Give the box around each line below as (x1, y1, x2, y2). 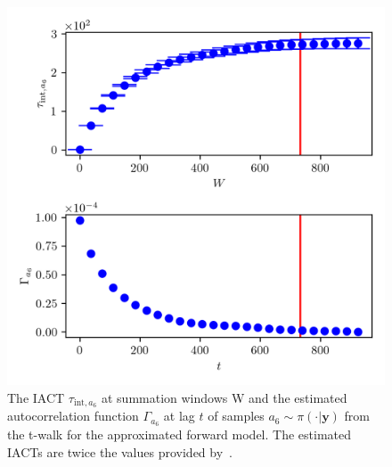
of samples (208, 406, 265, 425)
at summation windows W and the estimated (101, 388, 347, 406)
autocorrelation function (7, 406, 139, 425)
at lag (163, 406, 195, 425)
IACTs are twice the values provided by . (7, 442, 233, 461)
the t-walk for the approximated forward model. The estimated (7, 425, 352, 444)
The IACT (7, 388, 65, 406)
